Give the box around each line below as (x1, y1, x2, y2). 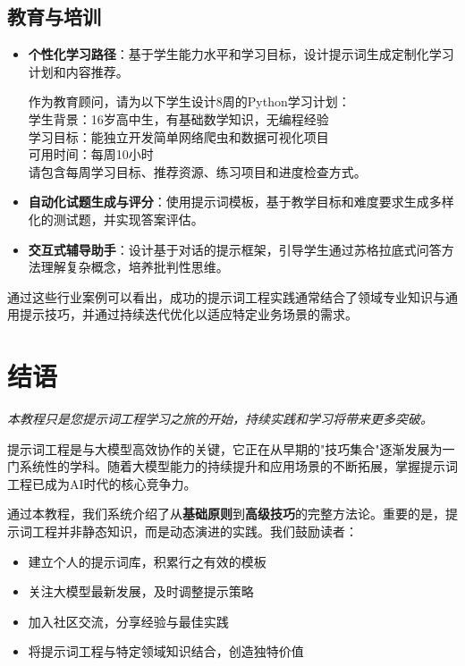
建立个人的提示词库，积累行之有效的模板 (28, 552, 266, 570)
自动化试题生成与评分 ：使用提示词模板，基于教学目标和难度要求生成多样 (28, 192, 454, 211)
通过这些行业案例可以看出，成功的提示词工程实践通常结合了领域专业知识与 (7, 287, 445, 306)
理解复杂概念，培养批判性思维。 (40, 257, 229, 276)
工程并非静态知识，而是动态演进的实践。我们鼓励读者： (31, 522, 358, 541)
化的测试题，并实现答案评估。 (28, 209, 204, 228)
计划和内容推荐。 (28, 62, 129, 80)
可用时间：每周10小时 (28, 145, 154, 164)
